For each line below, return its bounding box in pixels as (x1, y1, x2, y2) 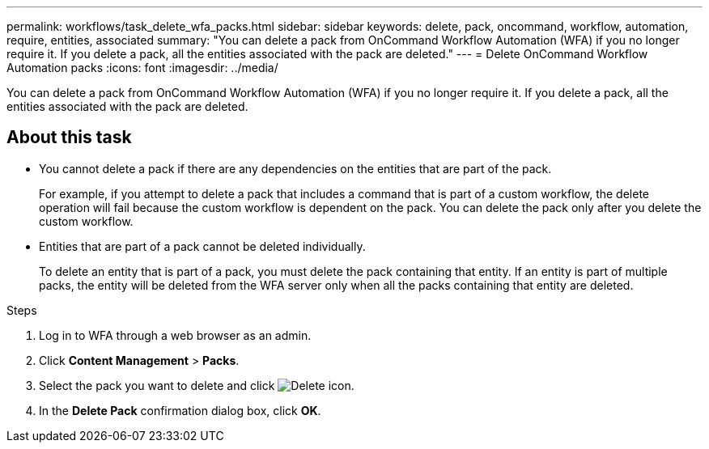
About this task (6, 127, 132, 148)
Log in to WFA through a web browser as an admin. (39, 328, 312, 342)
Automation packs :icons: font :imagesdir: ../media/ (6, 61, 278, 74)
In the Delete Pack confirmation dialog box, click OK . (39, 403, 321, 417)
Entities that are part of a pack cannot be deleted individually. (39, 239, 366, 253)
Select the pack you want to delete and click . (39, 378, 354, 392)
